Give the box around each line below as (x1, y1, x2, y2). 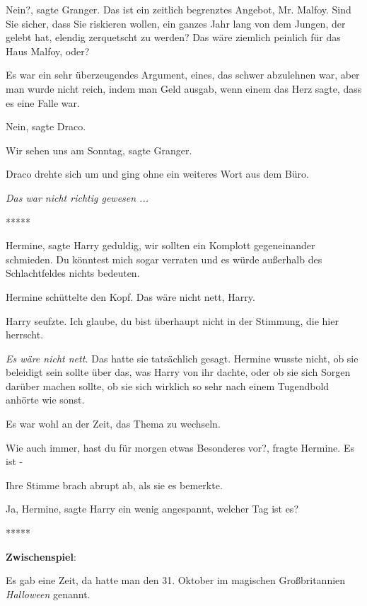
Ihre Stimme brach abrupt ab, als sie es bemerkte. (6, 477, 223, 492)
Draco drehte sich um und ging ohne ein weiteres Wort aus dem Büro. (6, 166, 309, 181)
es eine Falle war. (6, 95, 80, 110)
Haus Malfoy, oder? (6, 43, 90, 58)
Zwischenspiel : (6, 549, 76, 564)
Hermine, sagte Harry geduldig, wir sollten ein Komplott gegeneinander (6, 238, 315, 253)
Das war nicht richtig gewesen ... (6, 190, 149, 205)
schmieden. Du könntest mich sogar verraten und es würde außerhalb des (6, 251, 322, 266)
